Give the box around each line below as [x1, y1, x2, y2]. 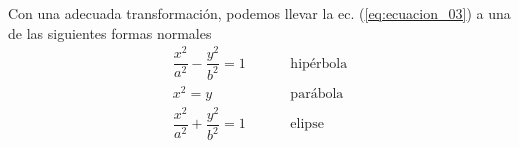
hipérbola [290, 56, 348, 71]
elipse [290, 117, 324, 132]
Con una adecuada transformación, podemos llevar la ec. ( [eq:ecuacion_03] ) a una [8, 3, 511, 23]
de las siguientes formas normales [8, 22, 212, 43]
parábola [290, 86, 344, 101]
